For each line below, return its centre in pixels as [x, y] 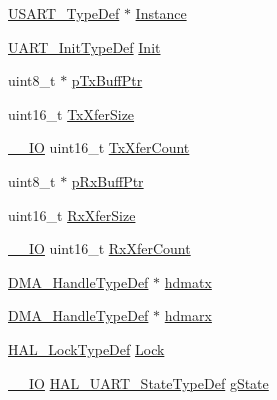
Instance [161, 13]
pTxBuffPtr [107, 80]
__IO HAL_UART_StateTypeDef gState [138, 382]
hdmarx [188, 315]
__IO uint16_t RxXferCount [99, 248]
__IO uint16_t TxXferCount [99, 147]
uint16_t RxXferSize [72, 214]
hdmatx [188, 281]
